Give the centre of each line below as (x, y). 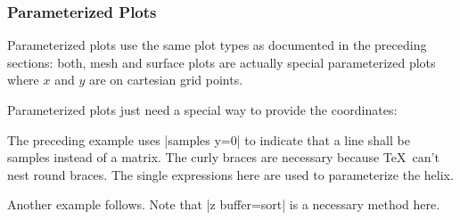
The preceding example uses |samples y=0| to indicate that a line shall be (209, 139)
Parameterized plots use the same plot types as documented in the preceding (217, 45)
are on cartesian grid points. (166, 80)
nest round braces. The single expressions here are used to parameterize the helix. (230, 174)
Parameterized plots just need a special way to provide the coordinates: (202, 110)
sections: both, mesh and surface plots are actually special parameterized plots (222, 62)
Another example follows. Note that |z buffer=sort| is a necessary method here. (224, 204)
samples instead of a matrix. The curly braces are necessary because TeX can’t (223, 157)
